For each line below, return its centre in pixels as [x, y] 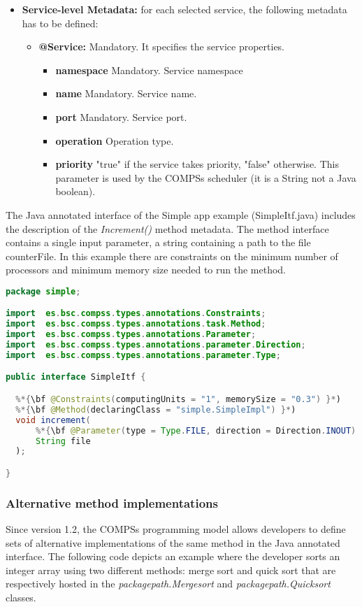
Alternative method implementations [112, 502]
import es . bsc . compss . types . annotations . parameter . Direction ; [156, 345]
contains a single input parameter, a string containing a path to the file [158, 242]
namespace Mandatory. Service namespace [149, 70]
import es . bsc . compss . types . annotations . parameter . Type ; [143, 355]
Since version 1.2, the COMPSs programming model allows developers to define [176, 529]
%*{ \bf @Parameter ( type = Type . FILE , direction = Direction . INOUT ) [196, 430]
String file [63, 441]
